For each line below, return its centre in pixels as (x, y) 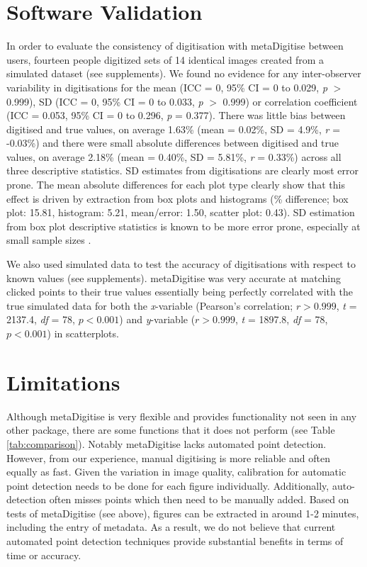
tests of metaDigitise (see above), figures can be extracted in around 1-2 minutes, (183, 513)
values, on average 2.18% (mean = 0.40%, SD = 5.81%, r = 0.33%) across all (174, 156)
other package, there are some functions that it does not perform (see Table (171, 430)
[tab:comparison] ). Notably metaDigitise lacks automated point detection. (166, 443)
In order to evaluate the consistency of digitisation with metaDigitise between (175, 46)
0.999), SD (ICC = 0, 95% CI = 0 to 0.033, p (105, 101)
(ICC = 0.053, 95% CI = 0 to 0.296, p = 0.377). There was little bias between (176, 115)
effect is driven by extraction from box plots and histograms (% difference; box (177, 198)
